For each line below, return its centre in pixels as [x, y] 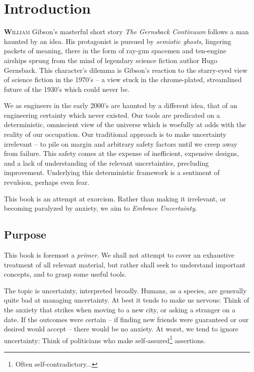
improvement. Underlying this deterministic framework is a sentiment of [112, 172]
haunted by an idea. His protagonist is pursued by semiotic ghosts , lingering [118, 41]
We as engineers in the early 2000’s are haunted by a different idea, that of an [121, 105]
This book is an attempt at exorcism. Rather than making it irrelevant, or [115, 198]
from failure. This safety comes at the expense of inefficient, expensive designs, [121, 153]
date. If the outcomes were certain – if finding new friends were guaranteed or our [126, 319]
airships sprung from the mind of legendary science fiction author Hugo [111, 60]
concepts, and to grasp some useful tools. [65, 274]
